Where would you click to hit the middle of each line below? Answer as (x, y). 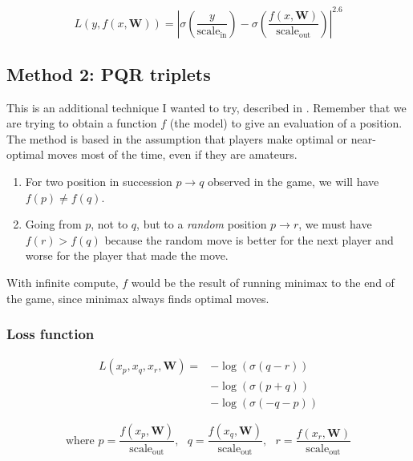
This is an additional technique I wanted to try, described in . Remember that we (206, 107)
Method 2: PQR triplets (109, 73)
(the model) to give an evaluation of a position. (286, 123)
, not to (109, 224)
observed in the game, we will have (294, 182)
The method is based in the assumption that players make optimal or (177, 138)
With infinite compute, (63, 283)
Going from (53, 224)
